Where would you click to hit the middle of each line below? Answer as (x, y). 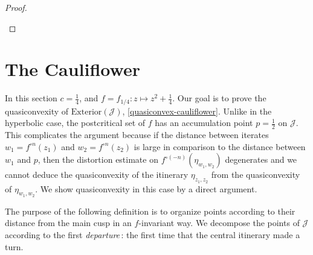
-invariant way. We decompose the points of (219, 223)
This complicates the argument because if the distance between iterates (137, 135)
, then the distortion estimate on (98, 159)
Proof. (16, 7)
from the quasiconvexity (256, 175)
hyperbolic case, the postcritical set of (75, 123)
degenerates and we (261, 159)
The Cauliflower (73, 69)
